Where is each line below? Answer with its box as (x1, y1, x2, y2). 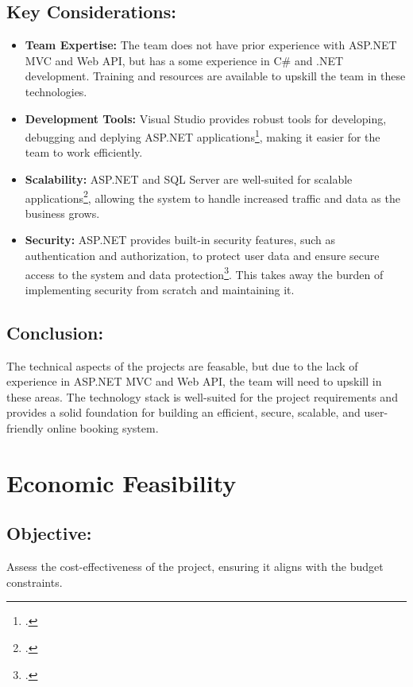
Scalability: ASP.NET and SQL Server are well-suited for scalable (25, 171, 353, 188)
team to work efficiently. (25, 144, 143, 161)
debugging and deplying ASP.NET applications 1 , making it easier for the (25, 126, 380, 145)
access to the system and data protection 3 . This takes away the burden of (25, 263, 384, 282)
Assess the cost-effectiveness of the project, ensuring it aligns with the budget (6, 558, 384, 575)
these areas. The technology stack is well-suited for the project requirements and (6, 388, 398, 405)
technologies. (25, 83, 87, 99)
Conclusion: (6, 320, 104, 344)
